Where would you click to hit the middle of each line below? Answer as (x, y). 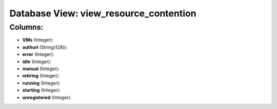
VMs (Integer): (38, 40)
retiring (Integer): (41, 76)
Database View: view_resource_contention (103, 13)
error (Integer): (38, 54)
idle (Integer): (37, 61)
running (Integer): (42, 83)
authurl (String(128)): (45, 47)
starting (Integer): (42, 90)
